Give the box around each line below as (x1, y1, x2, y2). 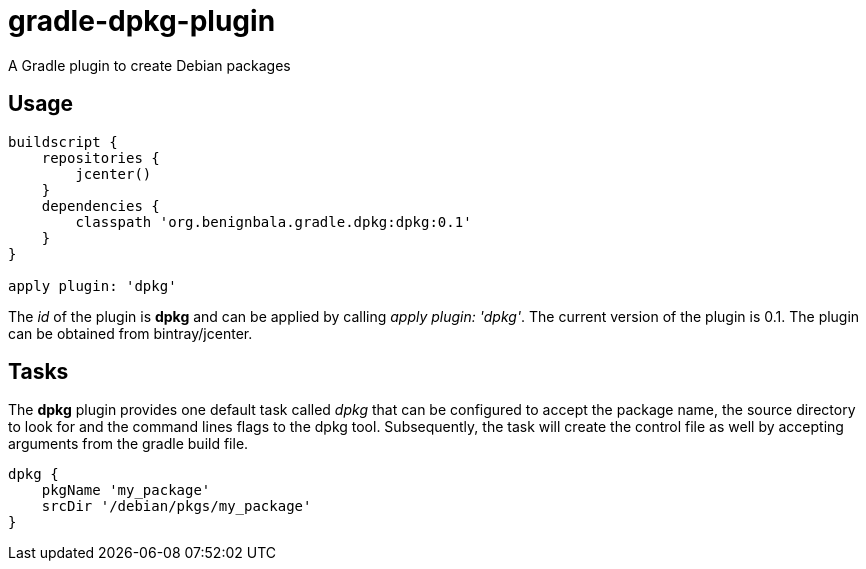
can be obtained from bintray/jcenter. (8, 324, 253, 342)
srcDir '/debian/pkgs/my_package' (41, 498, 312, 515)
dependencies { (41, 197, 160, 214)
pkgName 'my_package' (41, 482, 211, 499)
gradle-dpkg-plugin (8, 4, 276, 38)
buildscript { (8, 133, 118, 150)
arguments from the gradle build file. (8, 435, 249, 453)
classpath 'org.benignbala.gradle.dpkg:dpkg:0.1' (75, 213, 472, 230)
